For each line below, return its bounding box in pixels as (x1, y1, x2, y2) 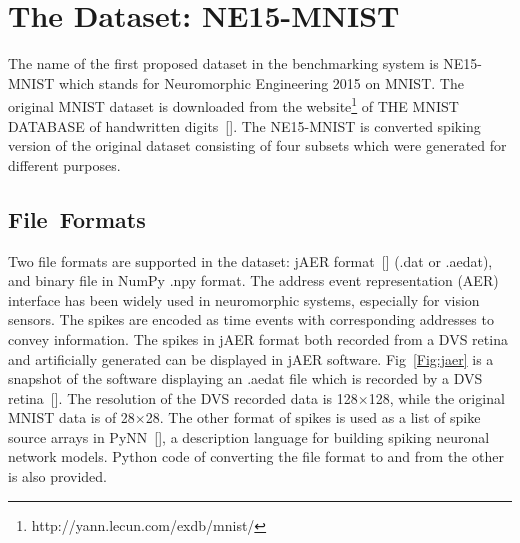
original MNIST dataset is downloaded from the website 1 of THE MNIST (8, 93, 459, 116)
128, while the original (368, 387, 505, 408)
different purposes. (8, 154, 121, 175)
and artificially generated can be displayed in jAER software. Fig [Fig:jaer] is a (8, 348, 494, 369)
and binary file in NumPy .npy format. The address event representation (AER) (8, 270, 499, 291)
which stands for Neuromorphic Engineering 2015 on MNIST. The (58, 72, 464, 93)
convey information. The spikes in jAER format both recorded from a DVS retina (8, 328, 508, 349)
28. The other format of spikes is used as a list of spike (145, 407, 481, 428)
